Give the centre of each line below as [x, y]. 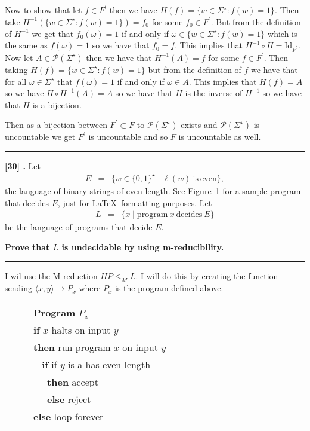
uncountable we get [40, 137]
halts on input [81, 329]
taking [16, 69]
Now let [19, 57]
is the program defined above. [169, 288]
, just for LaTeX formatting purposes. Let [135, 202]
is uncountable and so [128, 137]
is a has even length [109, 364]
